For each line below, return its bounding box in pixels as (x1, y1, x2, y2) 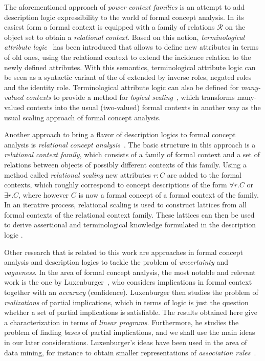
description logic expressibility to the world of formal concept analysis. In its (4, 11, 244, 22)
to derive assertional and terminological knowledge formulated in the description (4, 219, 256, 230)
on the (225, 22, 246, 32)
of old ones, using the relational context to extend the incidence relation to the (4, 51, 251, 62)
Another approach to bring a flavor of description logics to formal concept (4, 129, 236, 140)
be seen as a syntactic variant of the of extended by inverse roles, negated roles (4, 72, 252, 82)
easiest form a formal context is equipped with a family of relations (4, 22, 215, 32)
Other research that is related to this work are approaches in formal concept (4, 246, 243, 257)
